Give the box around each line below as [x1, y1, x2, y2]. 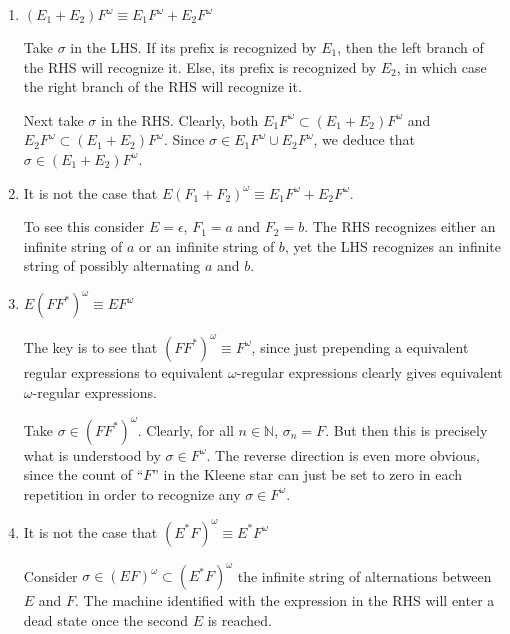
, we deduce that [313, 129, 416, 150]
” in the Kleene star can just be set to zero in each [152, 464, 463, 485]
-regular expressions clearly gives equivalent [236, 361, 503, 382]
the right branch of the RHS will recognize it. [23, 76, 302, 97]
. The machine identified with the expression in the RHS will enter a [75, 590, 495, 611]
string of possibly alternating [23, 255, 201, 276]
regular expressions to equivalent [23, 361, 224, 382]
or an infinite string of [139, 235, 275, 256]
